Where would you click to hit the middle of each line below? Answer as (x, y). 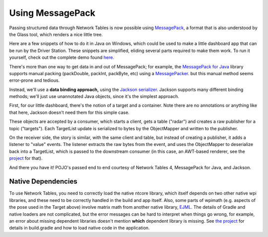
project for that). (26, 158)
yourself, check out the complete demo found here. (62, 57)
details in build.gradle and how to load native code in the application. (79, 228)
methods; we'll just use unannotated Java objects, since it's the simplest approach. (94, 96)
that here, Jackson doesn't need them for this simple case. (69, 112)
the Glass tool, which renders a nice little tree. (56, 34)
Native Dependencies (43, 181)
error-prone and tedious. (34, 80)
